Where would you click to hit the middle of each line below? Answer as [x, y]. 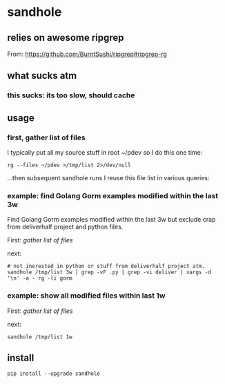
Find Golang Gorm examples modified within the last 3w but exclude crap [111, 220]
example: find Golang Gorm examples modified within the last [113, 195]
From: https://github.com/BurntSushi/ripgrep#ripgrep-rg [87, 54]
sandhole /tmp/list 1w [40, 337]
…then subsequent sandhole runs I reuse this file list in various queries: [108, 178]
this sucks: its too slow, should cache [71, 95]
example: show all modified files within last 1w [86, 296]
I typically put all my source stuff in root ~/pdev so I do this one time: [105, 152]
